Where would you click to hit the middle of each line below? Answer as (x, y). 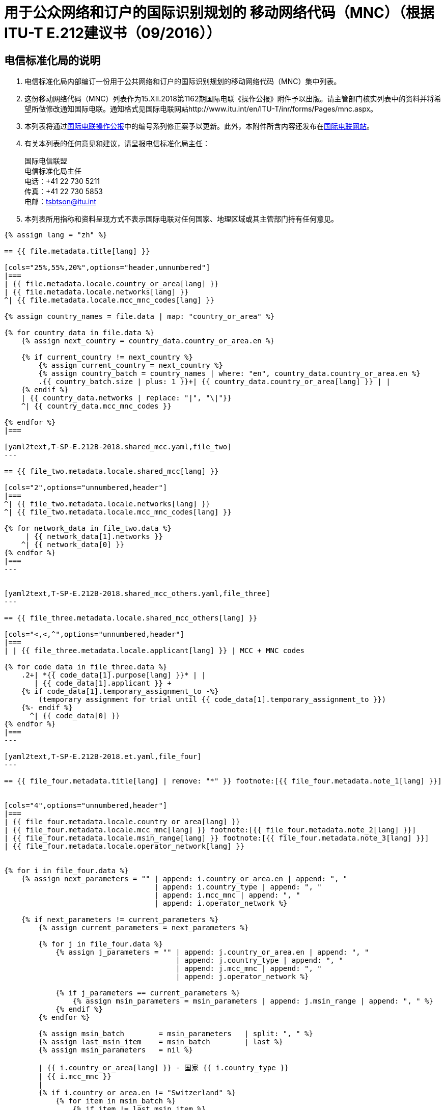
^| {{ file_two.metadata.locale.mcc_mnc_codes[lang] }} (118, 512)
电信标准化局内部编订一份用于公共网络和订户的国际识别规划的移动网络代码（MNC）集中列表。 (183, 82)
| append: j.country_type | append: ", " (259, 960)
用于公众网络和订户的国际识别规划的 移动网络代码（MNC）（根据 (219, 13)
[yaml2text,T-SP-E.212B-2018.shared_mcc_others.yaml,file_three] (137, 594)
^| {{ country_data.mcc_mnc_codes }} (96, 406)
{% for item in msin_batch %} (116, 1101)
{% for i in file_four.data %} (66, 871)
